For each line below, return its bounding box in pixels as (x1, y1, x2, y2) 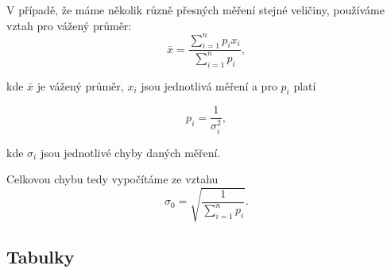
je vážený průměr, (37, 77, 124, 94)
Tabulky (6, 244, 75, 268)
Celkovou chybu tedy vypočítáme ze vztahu (6, 171, 219, 187)
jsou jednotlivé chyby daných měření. (40, 144, 221, 160)
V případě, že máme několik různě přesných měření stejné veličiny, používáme (6, 2, 385, 17)
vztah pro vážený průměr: (6, 17, 132, 33)
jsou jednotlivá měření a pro (141, 77, 277, 94)
